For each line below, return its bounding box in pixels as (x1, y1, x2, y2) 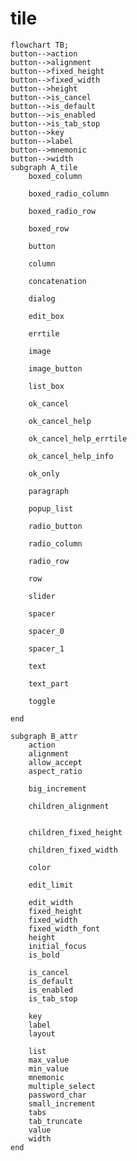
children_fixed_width (28, 845, 118, 855)
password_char (28, 1090, 87, 1100)
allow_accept (28, 757, 83, 767)
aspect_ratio (28, 766, 83, 776)
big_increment (28, 783, 87, 794)
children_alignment (28, 801, 110, 811)
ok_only (28, 468, 60, 479)
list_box (28, 381, 65, 391)
